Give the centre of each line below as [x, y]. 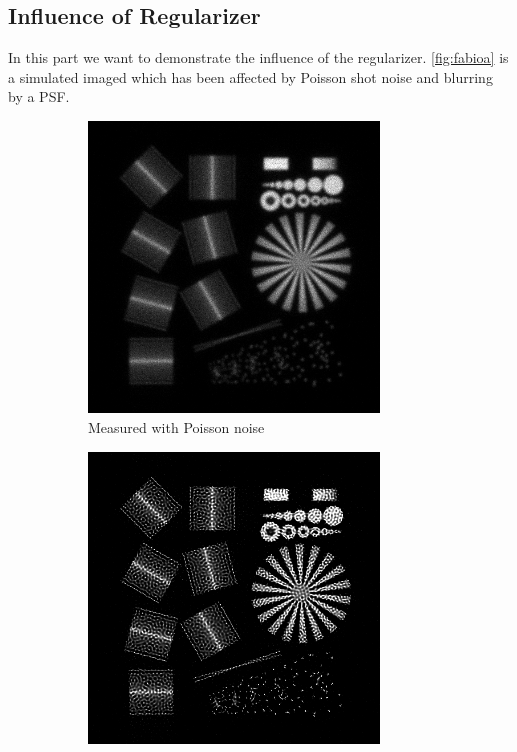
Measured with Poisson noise [176, 426]
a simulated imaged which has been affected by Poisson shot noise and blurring [250, 76]
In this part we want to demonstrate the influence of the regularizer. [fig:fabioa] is [258, 57]
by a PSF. [39, 96]
